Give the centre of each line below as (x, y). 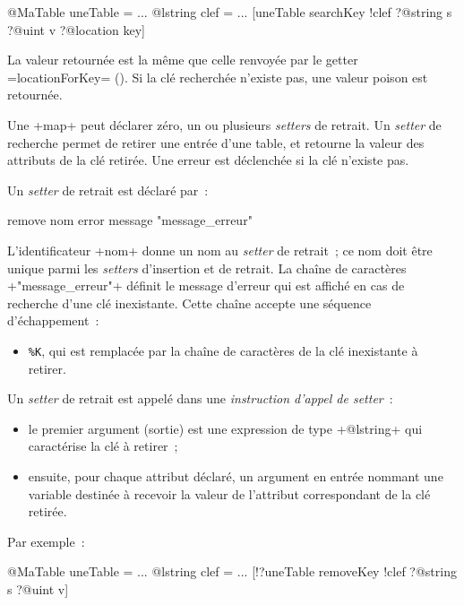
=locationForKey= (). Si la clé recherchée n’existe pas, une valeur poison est (218, 77)
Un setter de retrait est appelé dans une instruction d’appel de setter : (200, 398)
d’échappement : (53, 320)
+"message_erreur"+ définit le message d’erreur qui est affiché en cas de (206, 285)
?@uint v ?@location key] (77, 29)
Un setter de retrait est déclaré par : (108, 190)
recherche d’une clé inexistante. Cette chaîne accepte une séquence (189, 302)
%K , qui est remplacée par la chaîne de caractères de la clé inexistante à (223, 350)
